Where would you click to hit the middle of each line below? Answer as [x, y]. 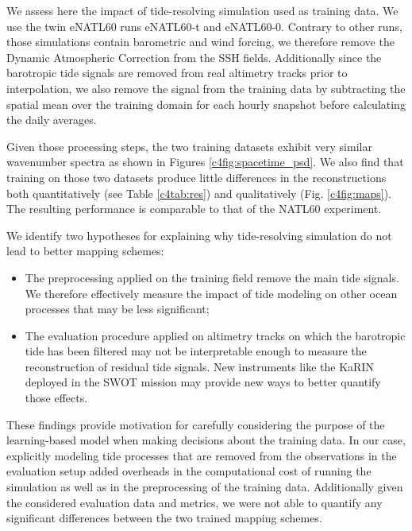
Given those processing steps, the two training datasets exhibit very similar [189, 146]
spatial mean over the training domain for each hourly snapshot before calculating [206, 104]
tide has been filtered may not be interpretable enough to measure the [196, 351]
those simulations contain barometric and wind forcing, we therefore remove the [200, 42]
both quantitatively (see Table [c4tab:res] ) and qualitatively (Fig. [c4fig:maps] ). [199, 193]
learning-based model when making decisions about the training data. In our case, [206, 440]
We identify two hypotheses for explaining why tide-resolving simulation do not [199, 235]
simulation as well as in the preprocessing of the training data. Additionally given [205, 487]
